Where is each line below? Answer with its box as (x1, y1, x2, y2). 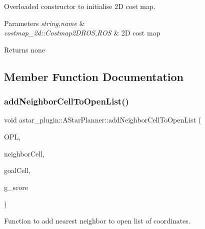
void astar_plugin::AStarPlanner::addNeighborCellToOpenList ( (4, 114, 201, 125)
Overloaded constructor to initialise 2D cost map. (4, 1, 155, 11)
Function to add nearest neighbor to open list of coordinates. (4, 215, 190, 225)
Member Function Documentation (4, 68, 184, 84)
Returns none (4, 44, 45, 54)
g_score (4, 181, 28, 192)
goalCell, (4, 165, 30, 175)
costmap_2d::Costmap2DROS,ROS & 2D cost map (4, 27, 160, 38)
